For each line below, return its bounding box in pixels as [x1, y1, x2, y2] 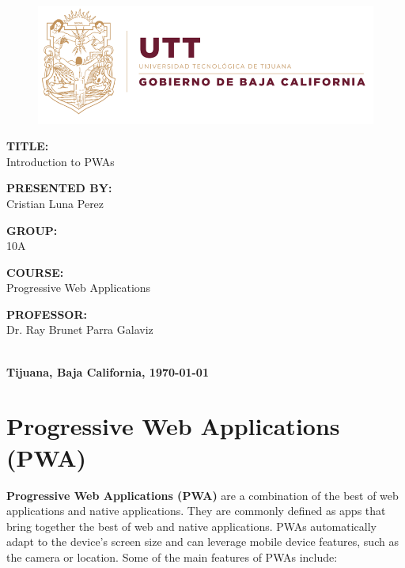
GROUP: [6, 222, 58, 238]
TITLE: [6, 138, 49, 154]
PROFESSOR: [6, 305, 87, 322]
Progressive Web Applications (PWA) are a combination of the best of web [6, 487, 399, 503]
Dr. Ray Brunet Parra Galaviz [6, 321, 153, 338]
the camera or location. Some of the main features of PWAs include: [6, 548, 338, 565]
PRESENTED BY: [6, 180, 112, 196]
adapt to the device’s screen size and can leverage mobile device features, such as [6, 533, 399, 550]
